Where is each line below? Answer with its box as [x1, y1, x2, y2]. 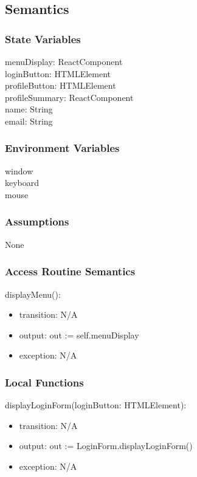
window [5, 164, 33, 177]
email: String [5, 114, 53, 127]
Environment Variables [5, 140, 120, 156]
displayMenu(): [5, 287, 61, 300]
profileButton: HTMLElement [5, 79, 116, 92]
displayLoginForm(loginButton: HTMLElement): [5, 399, 187, 411]
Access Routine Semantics [5, 264, 136, 279]
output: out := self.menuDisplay [19, 328, 139, 341]
